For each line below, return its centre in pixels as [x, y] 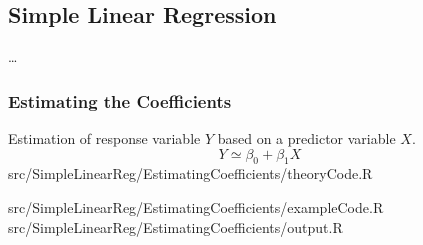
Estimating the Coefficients [120, 100]
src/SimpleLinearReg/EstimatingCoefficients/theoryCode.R [190, 173]
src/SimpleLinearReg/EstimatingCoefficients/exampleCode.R [196, 207]
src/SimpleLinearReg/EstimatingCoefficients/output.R [175, 226]
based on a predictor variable [306, 138]
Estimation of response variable [104, 138]
